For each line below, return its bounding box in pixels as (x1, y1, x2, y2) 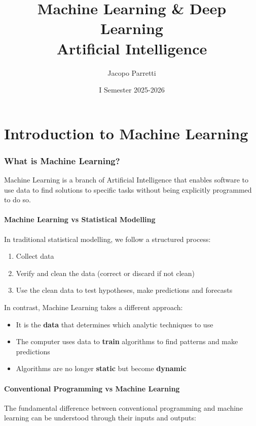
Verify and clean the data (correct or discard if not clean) (16, 267, 195, 278)
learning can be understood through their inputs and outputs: (4, 412, 196, 423)
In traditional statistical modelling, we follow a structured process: (4, 233, 211, 244)
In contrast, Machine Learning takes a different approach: (4, 302, 183, 313)
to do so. (4, 194, 31, 205)
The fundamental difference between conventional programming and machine (4, 402, 243, 413)
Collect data (16, 251, 54, 261)
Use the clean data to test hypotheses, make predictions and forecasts (16, 285, 233, 295)
